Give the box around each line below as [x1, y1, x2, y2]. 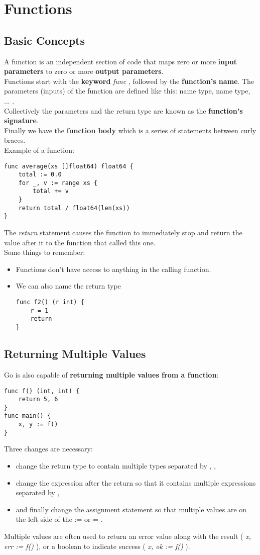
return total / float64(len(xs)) [18, 204, 130, 212]
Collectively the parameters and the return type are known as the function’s [4, 105, 243, 116]
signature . [4, 115, 39, 126]
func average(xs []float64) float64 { [4, 162, 134, 170]
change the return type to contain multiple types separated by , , [16, 460, 216, 471]
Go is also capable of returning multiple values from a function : [4, 369, 219, 380]
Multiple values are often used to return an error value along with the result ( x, [4, 531, 251, 541]
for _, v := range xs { [18, 179, 98, 187]
